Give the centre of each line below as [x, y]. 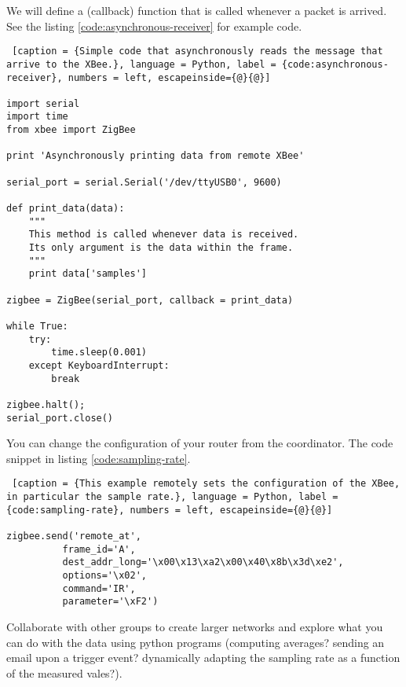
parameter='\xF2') [110, 602]
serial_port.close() [60, 418]
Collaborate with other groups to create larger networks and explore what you [195, 626]
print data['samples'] [88, 274]
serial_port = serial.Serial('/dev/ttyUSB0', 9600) [144, 182]
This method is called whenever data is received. [164, 235]
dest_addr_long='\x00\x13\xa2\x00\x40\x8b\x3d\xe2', [203, 562]
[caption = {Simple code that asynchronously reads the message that [198, 51]
